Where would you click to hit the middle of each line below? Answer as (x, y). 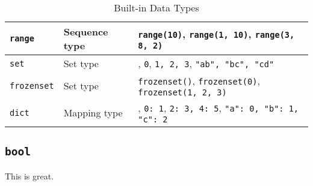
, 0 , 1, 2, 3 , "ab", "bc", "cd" (206, 63)
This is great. (29, 175)
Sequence (86, 31)
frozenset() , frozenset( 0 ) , (199, 81)
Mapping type (93, 112)
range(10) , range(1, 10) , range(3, (216, 34)
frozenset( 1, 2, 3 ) (182, 92)
